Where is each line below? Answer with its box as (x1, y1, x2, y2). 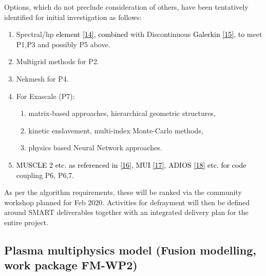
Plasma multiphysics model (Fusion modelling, (4, 242, 256, 258)
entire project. (4, 216, 49, 227)
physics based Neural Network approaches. (28, 142, 162, 153)
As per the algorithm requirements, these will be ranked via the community (4, 187, 242, 198)
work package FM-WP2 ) (4, 257, 138, 273)
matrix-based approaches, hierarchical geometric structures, (28, 108, 216, 119)
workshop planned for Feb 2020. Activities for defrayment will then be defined (4, 196, 250, 207)
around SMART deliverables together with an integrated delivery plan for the (4, 207, 249, 218)
